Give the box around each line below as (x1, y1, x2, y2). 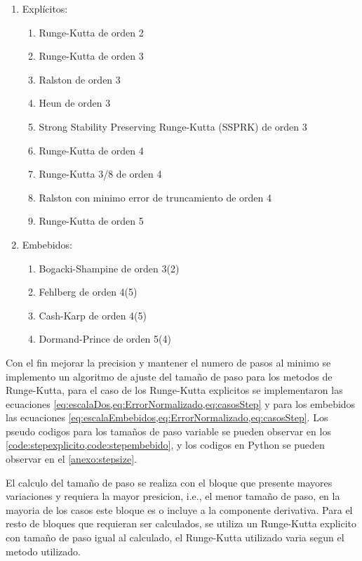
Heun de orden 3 (39, 95, 111, 110)
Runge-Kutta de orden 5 (39, 213, 144, 228)
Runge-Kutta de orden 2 (39, 25, 144, 39)
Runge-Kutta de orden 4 (39, 143, 144, 157)
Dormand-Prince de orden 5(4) (39, 331, 171, 346)
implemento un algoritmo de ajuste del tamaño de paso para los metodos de (6, 369, 333, 383)
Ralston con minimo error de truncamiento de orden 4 (39, 190, 272, 204)
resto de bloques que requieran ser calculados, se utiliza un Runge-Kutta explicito (6, 516, 357, 531)
